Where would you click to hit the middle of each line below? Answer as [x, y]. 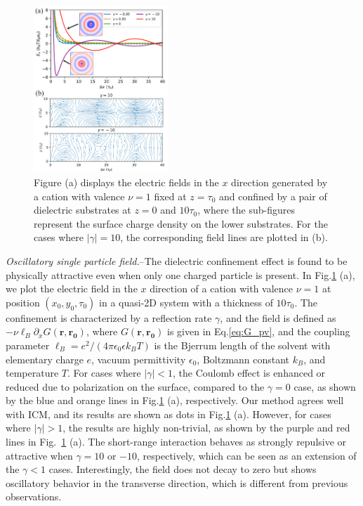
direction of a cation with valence [222, 288]
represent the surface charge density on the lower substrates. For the [181, 223]
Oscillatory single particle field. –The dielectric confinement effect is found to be [177, 260]
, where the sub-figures [246, 210]
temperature [32, 373]
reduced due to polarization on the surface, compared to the [135, 386]
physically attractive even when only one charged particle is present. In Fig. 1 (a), [180, 274]
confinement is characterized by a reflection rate [109, 317]
